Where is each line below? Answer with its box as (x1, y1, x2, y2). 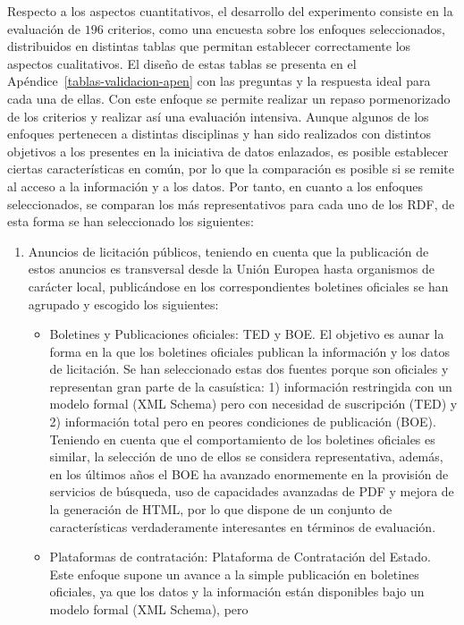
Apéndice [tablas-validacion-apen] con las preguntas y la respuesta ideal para (7, 72, 431, 90)
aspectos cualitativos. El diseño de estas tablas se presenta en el (7, 54, 357, 72)
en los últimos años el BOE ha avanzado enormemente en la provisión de (49, 464, 449, 483)
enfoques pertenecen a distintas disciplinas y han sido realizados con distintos (7, 124, 432, 143)
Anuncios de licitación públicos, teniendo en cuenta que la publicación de (28, 241, 429, 260)
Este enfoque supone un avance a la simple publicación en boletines (49, 564, 419, 583)
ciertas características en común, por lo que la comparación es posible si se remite (7, 159, 455, 178)
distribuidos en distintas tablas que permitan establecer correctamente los (7, 37, 411, 55)
